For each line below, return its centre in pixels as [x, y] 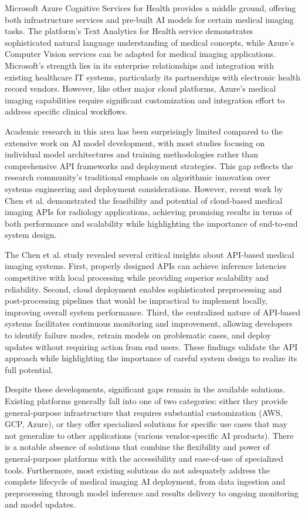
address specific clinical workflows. [66, 111]
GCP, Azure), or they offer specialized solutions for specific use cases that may [146, 424]
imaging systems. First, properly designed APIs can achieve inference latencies [146, 266]
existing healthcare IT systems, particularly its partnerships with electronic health [152, 77]
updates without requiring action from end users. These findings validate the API [151, 346]
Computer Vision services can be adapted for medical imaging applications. [140, 54]
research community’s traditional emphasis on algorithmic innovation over [138, 177]
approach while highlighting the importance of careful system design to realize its [151, 358]
